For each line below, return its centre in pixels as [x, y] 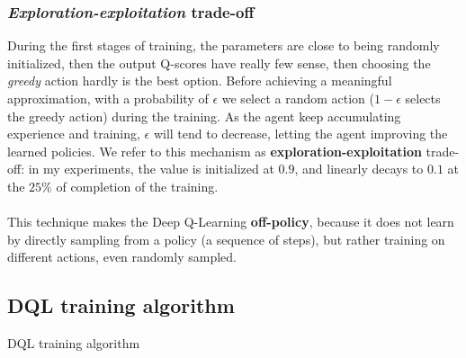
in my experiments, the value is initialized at [151, 169]
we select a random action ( [298, 98]
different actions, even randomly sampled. [122, 257]
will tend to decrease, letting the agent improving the [300, 134]
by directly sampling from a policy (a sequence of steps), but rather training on [226, 239]
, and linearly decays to [359, 169]
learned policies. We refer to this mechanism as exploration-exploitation [215, 151]
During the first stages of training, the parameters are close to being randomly [224, 45]
